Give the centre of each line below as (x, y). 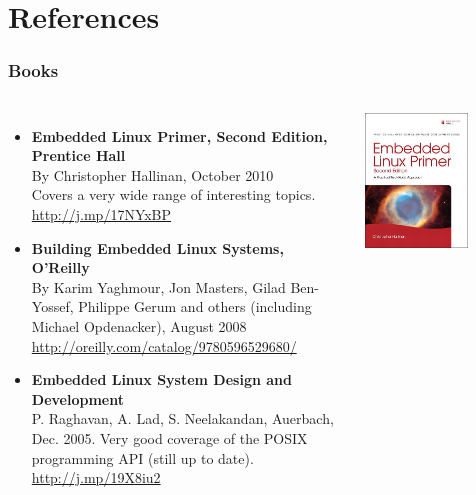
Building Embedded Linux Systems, (157, 247)
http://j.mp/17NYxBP (101, 213)
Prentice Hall (78, 155)
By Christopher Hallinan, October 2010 (152, 174)
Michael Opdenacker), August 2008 (139, 325)
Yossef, (52, 306)
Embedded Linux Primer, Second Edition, (179, 135)
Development (77, 398)
